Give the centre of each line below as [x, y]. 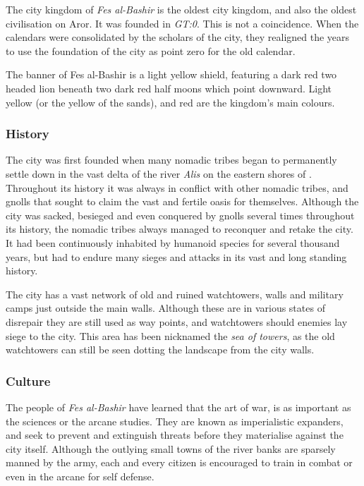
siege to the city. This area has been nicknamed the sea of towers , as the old [170, 335]
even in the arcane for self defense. [80, 476]
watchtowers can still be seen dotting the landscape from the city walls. [160, 350]
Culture [28, 381]
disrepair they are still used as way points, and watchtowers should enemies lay [177, 321]
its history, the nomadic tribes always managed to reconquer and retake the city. [180, 229]
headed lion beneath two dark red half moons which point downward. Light [169, 88]
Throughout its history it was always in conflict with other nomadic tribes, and [177, 187]
